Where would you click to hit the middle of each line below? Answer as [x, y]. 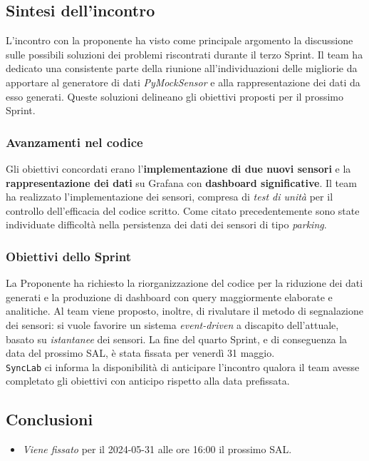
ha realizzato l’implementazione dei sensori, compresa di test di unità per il [170, 197]
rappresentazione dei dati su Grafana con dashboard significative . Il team [181, 182]
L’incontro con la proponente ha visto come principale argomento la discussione [180, 40]
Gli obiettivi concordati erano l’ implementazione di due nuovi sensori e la [178, 168]
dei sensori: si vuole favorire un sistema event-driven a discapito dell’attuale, [172, 324]
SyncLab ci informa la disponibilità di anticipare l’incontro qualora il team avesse [183, 366]
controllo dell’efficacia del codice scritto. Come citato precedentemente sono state [183, 210]
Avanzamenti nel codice [74, 142]
